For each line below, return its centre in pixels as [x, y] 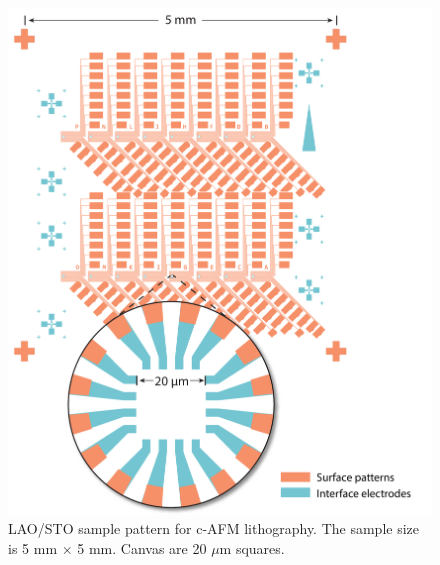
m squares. [252, 547]
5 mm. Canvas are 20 [142, 547]
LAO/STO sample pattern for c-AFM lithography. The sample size [214, 528]
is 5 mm [33, 547]
